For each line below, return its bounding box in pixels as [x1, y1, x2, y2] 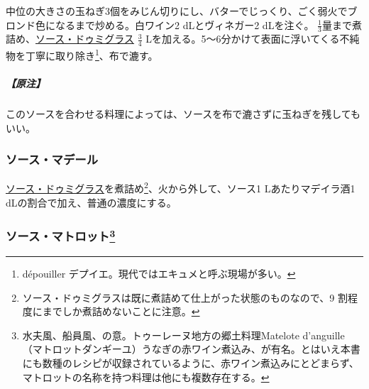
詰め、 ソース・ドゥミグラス [6, 31, 135, 46]
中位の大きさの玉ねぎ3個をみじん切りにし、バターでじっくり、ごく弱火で [6, 4, 348, 18]
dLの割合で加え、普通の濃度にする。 [6, 194, 177, 209]
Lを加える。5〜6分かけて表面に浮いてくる [145, 31, 340, 46]
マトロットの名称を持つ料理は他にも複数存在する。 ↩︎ [22, 369, 270, 384]
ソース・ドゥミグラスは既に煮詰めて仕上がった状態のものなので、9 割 [22, 290, 348, 305]
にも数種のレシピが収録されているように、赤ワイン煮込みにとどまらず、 [22, 355, 359, 370]
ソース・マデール [6, 150, 99, 168]
